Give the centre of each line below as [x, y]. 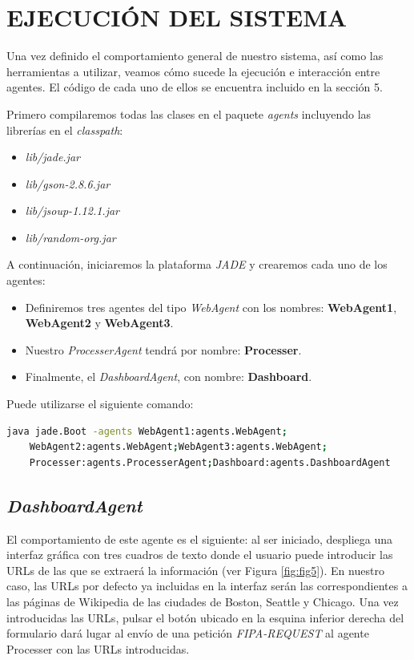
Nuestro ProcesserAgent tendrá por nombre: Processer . [163, 349]
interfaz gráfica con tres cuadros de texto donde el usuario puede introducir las [200, 555]
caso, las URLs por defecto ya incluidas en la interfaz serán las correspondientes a [207, 586]
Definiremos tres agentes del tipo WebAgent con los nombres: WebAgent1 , [211, 307]
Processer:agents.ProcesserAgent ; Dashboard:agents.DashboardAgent [210, 462]
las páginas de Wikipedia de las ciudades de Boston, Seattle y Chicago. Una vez [203, 601]
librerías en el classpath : [65, 130]
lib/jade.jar [52, 157]
